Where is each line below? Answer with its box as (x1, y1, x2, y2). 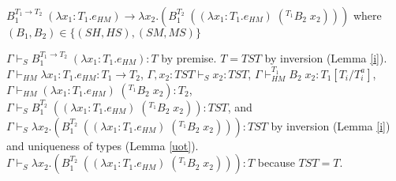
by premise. (161, 50, 217, 66)
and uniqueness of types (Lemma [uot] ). (6, 137, 199, 153)
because (257, 154, 295, 171)
